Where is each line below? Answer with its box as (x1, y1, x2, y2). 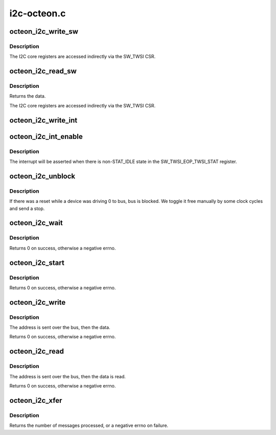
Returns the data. (9, 93, 46, 99)
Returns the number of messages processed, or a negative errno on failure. (9, 422, 169, 429)
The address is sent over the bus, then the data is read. (9, 373, 126, 379)
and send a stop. (9, 205, 45, 212)
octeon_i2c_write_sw (9, 27, 79, 36)
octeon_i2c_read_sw (9, 67, 77, 76)
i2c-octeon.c (9, 8, 66, 19)
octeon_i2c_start (9, 258, 65, 267)
